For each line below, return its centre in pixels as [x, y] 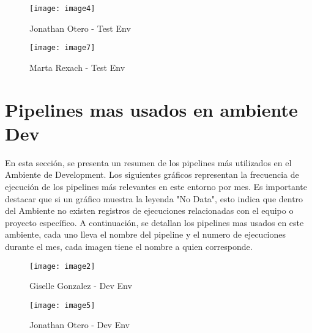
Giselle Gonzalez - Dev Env [81, 286]
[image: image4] [62, 9]
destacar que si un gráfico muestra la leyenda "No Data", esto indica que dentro [154, 198]
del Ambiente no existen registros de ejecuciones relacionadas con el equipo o [149, 210]
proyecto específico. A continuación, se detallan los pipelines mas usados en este [154, 222]
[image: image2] [62, 266]
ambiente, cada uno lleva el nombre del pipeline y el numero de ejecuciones [146, 234]
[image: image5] [62, 305]
